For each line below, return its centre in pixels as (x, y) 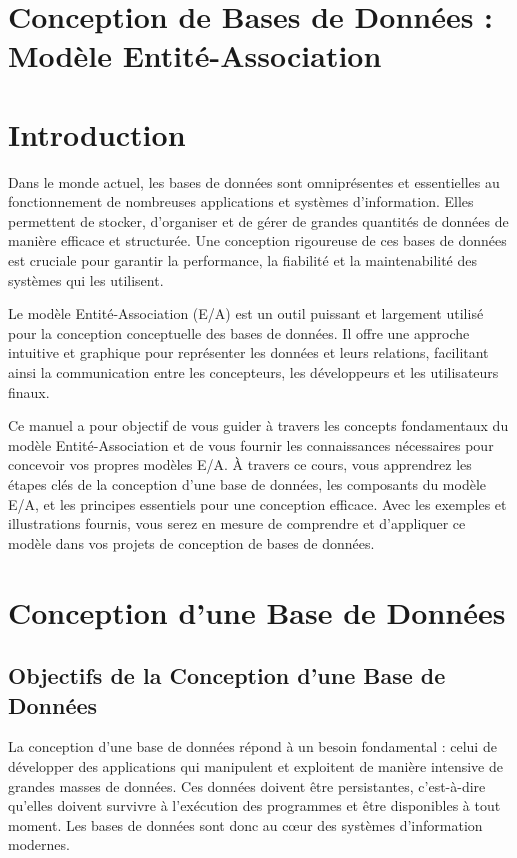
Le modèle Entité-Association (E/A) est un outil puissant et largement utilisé (246, 313)
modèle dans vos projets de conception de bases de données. (191, 542)
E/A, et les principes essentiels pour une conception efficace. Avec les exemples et (257, 503)
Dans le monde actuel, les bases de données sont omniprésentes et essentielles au (254, 181)
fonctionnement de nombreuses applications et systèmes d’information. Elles (241, 201)
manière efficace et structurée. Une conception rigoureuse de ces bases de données (257, 240)
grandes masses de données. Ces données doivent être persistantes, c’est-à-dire (247, 785)
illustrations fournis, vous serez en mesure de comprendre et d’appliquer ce (237, 523)
